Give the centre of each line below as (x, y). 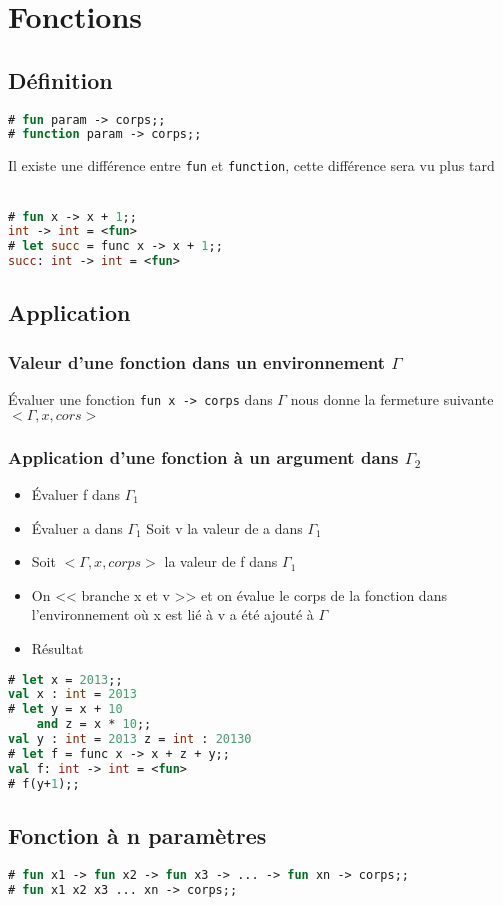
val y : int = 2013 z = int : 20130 (130, 739)
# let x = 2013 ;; (65, 679)
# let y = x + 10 (65, 709)
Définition (60, 79)
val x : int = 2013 (72, 694)
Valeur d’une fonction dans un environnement (197, 361)
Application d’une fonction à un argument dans (203, 456)
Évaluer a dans (77, 527)
